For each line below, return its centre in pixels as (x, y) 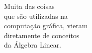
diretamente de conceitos (42, 35)
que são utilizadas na (36, 16)
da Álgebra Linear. (33, 45)
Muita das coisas (29, 6)
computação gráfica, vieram (46, 26)
